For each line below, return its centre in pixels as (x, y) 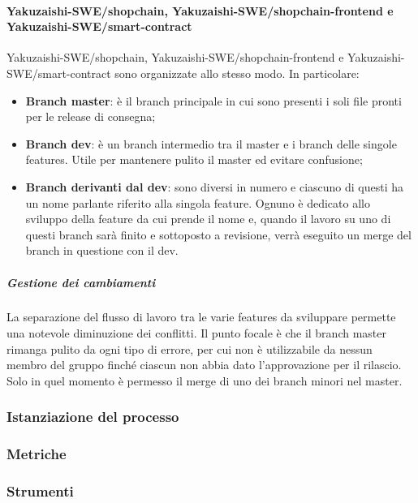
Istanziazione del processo (93, 417)
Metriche (37, 454)
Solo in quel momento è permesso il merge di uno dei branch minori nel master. (205, 380)
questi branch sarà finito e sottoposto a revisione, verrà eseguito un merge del (218, 234)
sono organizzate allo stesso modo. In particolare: (237, 73)
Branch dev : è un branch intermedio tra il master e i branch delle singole (211, 143)
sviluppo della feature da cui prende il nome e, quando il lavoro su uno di (208, 219)
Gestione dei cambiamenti (81, 282)
